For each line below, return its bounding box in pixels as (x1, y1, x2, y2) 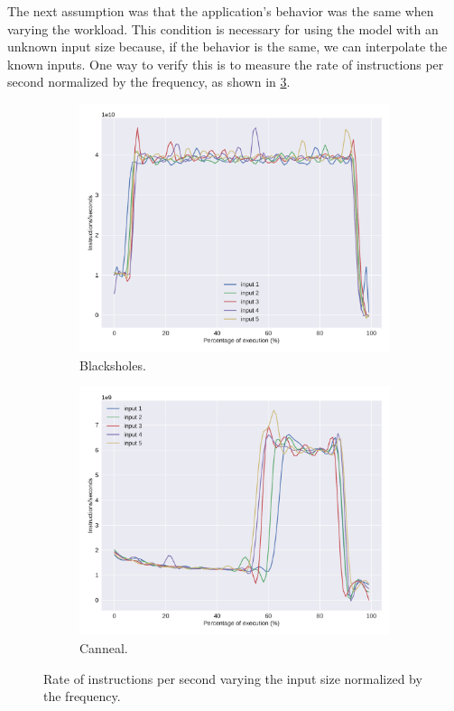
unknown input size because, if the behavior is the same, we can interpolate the (7, 37, 448, 56)
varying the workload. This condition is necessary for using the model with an (7, 19, 439, 38)
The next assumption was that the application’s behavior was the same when (7, 2, 434, 20)
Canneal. (79, 639, 128, 657)
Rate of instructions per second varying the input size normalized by (43, 669, 422, 688)
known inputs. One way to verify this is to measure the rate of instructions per (7, 54, 444, 73)
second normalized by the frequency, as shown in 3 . (7, 72, 291, 91)
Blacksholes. (79, 355, 146, 374)
